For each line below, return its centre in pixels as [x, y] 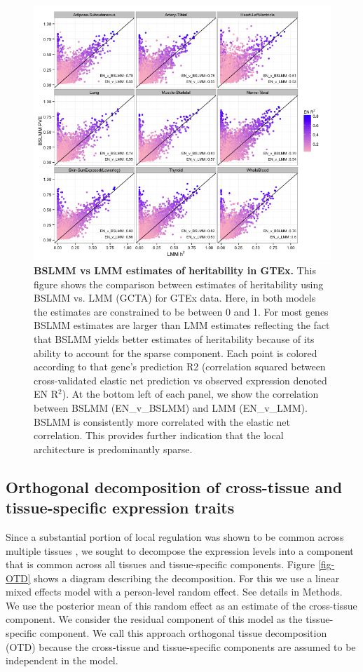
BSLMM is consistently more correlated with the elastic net [162, 421]
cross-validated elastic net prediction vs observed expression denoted [180, 380]
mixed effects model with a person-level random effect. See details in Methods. [174, 592]
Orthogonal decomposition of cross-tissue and [174, 486]
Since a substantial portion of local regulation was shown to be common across [175, 536]
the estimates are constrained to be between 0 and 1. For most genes [181, 311]
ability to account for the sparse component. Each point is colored [176, 352]
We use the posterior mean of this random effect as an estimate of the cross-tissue [181, 605]
